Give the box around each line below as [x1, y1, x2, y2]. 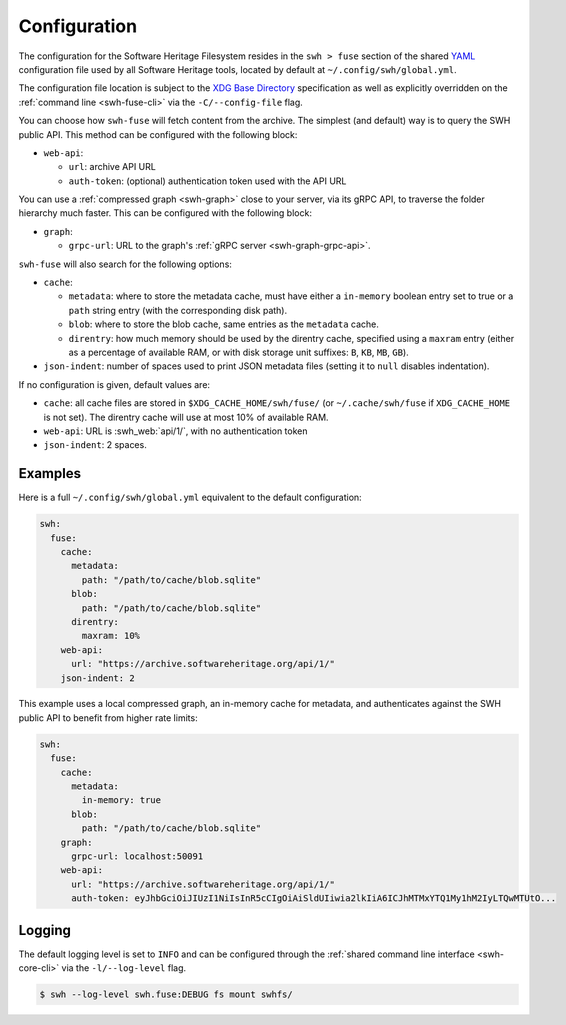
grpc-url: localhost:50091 [71, 850, 204, 862]
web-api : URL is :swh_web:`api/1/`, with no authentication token [43, 425, 308, 437]
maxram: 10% [81, 630, 140, 642]
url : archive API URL [68, 161, 157, 173]
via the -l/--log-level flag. [61, 962, 187, 974]
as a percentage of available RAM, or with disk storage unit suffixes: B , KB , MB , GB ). [68, 346, 409, 358]
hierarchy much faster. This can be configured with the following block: [18, 207, 312, 219]
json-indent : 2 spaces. [43, 439, 147, 451]
